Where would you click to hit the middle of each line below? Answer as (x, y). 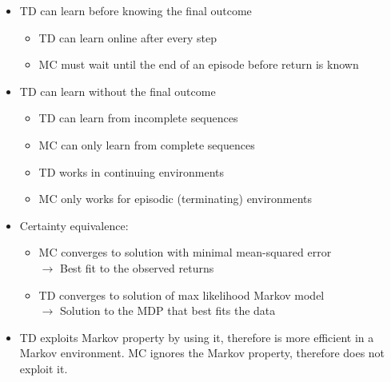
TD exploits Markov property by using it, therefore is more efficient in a (197, 337)
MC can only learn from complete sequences (147, 144)
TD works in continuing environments (132, 171)
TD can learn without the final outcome (118, 91)
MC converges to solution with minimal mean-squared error (185, 252)
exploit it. (44, 368)
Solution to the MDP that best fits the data (168, 310)
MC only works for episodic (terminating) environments (176, 199)
